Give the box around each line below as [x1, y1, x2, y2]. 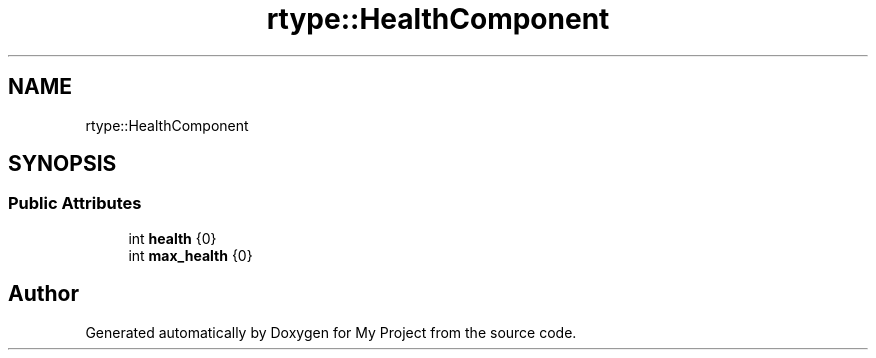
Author [8, 281, 79, 307]
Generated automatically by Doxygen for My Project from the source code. [85, 323, 577, 341]
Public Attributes [8, 193, 142, 214]
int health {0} [128, 229, 217, 247]
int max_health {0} [128, 246, 253, 264]
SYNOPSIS [8, 151, 117, 177]
